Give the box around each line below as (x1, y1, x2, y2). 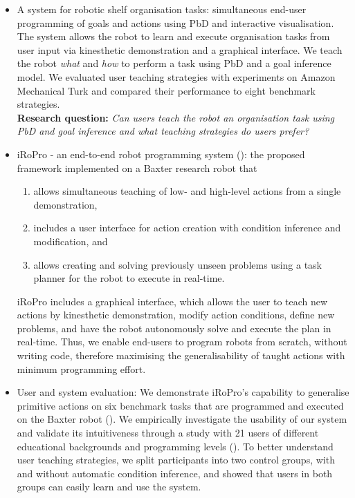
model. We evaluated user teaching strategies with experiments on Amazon (17, 69, 336, 84)
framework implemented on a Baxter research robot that (17, 160, 257, 175)
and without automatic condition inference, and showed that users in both (17, 466, 333, 480)
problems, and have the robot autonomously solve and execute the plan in (17, 320, 331, 335)
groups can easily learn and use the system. (17, 479, 201, 494)
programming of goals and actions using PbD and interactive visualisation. (17, 15, 334, 30)
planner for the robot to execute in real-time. (33, 271, 225, 285)
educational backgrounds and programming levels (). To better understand (17, 439, 334, 453)
